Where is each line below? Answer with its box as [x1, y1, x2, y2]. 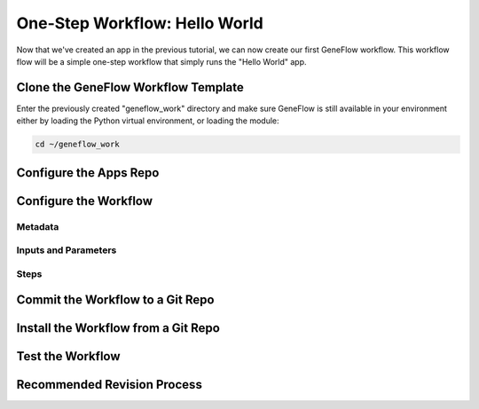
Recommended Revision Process [16, 377, 203, 392]
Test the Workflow [16, 349, 121, 364]
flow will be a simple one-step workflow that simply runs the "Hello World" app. [16, 56, 307, 67]
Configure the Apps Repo [16, 165, 160, 180]
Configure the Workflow [16, 193, 153, 208]
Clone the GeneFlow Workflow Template [16, 80, 244, 95]
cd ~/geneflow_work [35, 139, 120, 150]
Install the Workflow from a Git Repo [16, 320, 221, 336]
